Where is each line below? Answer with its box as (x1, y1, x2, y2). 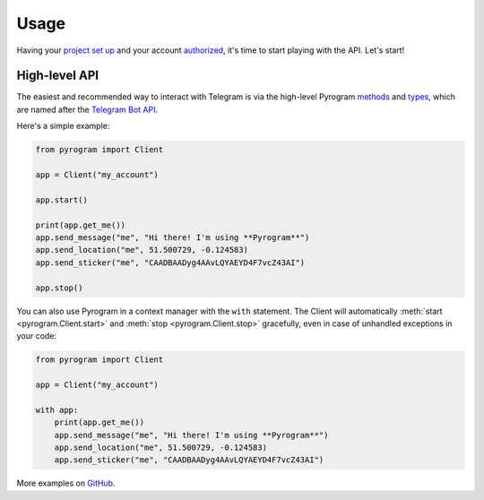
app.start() (35, 194, 89, 205)
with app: (35, 404, 79, 415)
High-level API (16, 68, 99, 83)
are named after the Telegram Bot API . (16, 104, 159, 115)
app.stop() (35, 282, 83, 293)
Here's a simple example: (16, 121, 110, 132)
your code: (16, 331, 57, 341)
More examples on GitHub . (16, 478, 116, 488)
